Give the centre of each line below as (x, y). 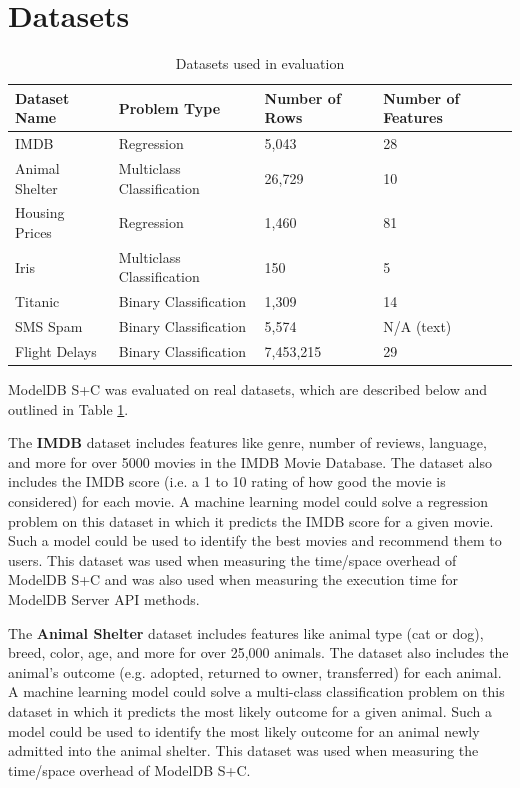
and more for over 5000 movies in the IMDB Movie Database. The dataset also (250, 461)
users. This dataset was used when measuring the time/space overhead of (232, 559)
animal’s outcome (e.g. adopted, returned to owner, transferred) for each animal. (255, 671)
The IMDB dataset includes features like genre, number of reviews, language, (247, 442)
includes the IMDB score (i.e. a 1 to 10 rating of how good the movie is (227, 481)
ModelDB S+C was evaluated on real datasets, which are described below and (248, 389)
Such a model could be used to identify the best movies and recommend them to (255, 540)
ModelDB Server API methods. (104, 599)
